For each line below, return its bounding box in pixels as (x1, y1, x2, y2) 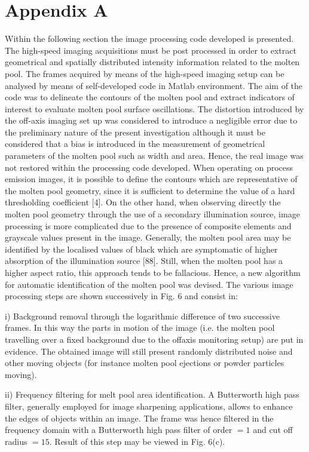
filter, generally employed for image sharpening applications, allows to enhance (5, 399, 293, 412)
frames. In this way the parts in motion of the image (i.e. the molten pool (5, 321, 275, 334)
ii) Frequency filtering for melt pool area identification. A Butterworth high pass (5, 388, 299, 401)
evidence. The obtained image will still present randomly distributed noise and (5, 345, 293, 357)
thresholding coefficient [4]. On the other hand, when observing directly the (5, 196, 281, 208)
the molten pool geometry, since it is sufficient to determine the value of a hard (5, 184, 295, 196)
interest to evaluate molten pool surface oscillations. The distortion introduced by (5, 102, 304, 115)
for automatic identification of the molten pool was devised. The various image (5, 278, 293, 290)
